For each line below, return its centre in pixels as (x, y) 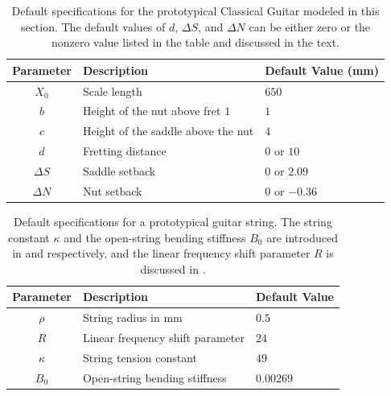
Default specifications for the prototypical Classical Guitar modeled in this (195, 10)
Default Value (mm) (322, 70)
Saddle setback (119, 171)
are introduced (302, 237)
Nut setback (112, 190)
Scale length (112, 91)
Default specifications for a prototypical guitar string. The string (173, 221)
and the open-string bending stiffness (155, 237)
